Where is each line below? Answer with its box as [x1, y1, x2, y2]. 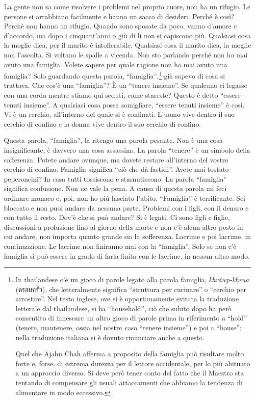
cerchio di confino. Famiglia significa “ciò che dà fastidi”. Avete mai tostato [4, 164, 229, 174]
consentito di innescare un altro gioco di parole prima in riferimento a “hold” [15, 313, 247, 323]
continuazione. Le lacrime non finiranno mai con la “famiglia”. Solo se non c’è [4, 240, 237, 251]
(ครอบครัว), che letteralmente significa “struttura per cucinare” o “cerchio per [15, 284, 246, 294]
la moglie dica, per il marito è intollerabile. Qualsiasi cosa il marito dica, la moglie [4, 40, 251, 50]
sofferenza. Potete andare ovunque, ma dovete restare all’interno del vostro [4, 154, 229, 164]
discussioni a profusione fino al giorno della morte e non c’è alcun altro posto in [4, 221, 243, 232]
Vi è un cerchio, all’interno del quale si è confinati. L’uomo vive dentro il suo [4, 109, 235, 119]
